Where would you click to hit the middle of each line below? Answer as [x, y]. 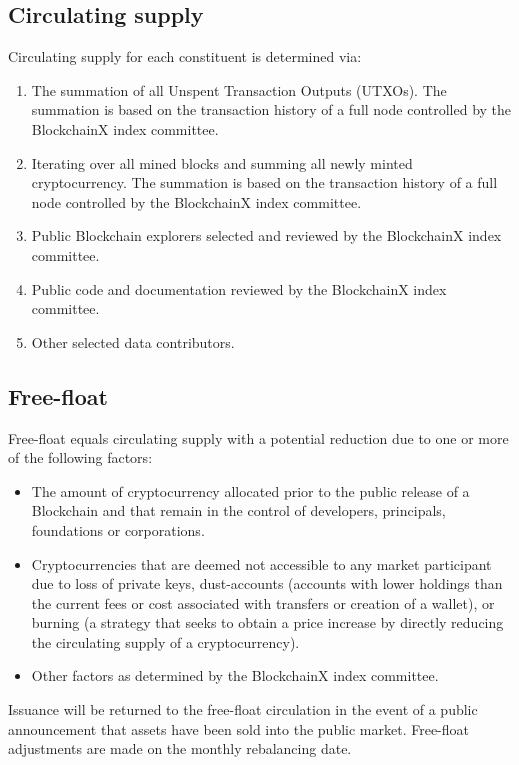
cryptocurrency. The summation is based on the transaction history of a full [264, 182]
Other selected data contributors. [133, 341]
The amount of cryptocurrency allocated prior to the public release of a [250, 490]
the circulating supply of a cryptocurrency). [165, 641]
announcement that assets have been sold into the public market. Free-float [239, 728]
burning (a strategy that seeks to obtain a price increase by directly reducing [267, 622]
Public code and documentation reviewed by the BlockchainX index [239, 288]
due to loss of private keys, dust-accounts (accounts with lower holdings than [267, 583]
